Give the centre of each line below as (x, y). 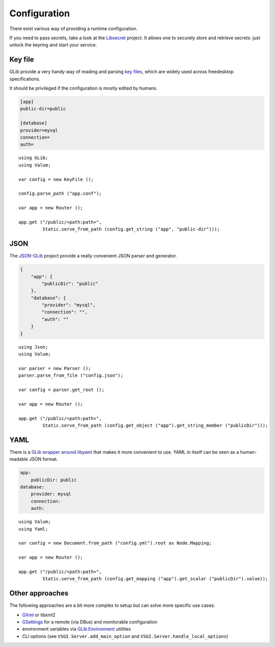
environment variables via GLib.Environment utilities (76, 629)
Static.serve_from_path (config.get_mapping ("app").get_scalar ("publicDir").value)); (155, 579)
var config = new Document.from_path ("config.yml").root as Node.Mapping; (115, 543)
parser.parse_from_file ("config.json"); (71, 376)
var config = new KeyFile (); (56, 179)
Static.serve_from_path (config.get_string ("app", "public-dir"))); (131, 229)
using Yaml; (33, 529)
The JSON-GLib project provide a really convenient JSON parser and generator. (93, 256)
